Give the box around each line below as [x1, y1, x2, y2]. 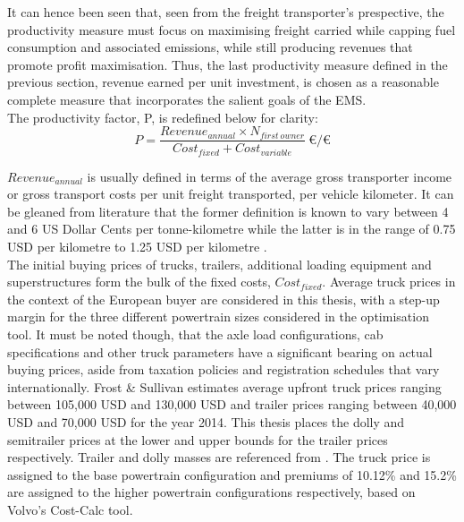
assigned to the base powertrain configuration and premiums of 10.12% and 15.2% [7, 465, 457, 483]
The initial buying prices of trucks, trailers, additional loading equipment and [7, 254, 432, 273]
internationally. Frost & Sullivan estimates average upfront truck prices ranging [7, 377, 442, 396]
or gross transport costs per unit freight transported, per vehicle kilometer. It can [7, 184, 454, 203]
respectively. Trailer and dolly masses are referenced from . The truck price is [7, 448, 431, 466]
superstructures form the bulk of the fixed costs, [7, 272, 271, 291]
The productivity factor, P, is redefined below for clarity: [7, 107, 318, 126]
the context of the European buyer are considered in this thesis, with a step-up [7, 289, 440, 308]
